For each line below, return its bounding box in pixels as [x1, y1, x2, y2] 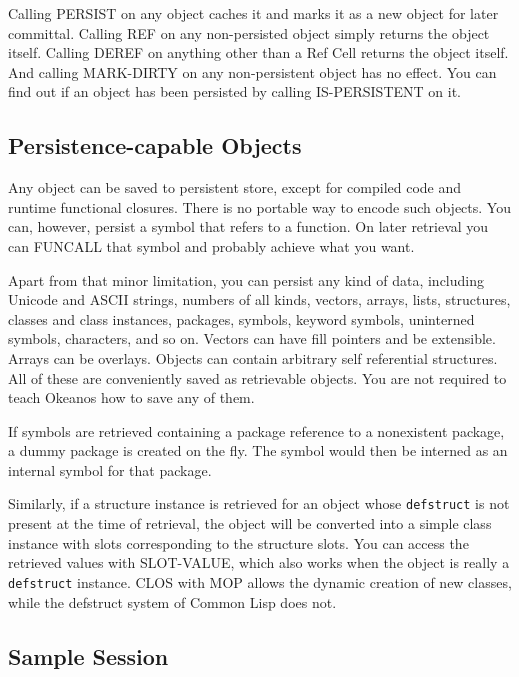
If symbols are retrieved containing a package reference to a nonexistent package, [8, 420, 505, 441]
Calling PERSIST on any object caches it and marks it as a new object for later [8, 3, 499, 23]
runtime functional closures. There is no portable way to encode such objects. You [8, 196, 511, 217]
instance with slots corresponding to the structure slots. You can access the [8, 532, 469, 553]
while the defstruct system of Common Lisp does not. [8, 591, 337, 612]
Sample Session [8, 640, 169, 671]
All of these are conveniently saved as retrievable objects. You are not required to [8, 367, 507, 388]
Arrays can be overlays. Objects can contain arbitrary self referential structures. [8, 347, 498, 368]
